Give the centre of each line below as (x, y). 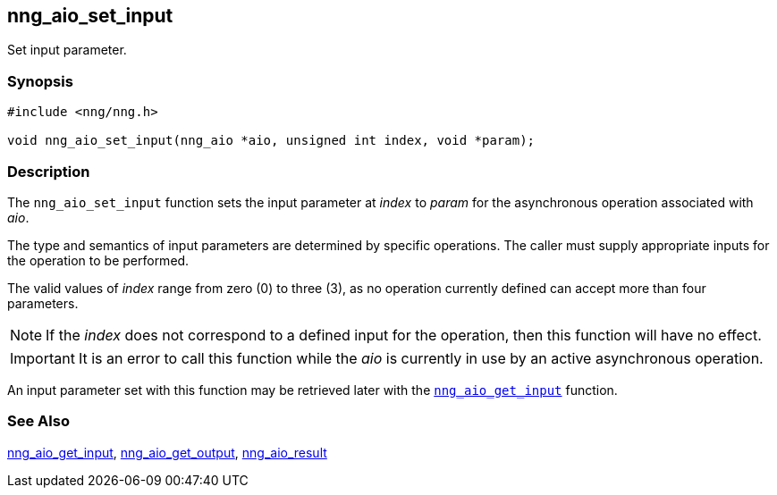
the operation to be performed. (98, 260)
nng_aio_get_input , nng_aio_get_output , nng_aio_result (167, 452)
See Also (38, 421)
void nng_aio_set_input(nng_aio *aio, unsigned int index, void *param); (271, 141)
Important (42, 358)
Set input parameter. (67, 50)
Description (49, 171)
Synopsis (40, 81)
